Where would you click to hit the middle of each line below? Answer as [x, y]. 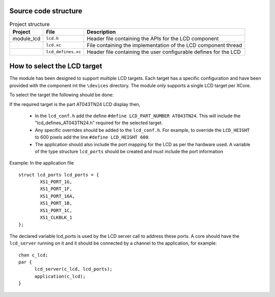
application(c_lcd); [60, 276]
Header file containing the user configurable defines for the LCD [164, 52]
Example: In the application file [42, 163]
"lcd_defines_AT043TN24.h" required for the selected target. [99, 123]
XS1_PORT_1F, [56, 189]
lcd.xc [53, 45]
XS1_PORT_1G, [56, 182]
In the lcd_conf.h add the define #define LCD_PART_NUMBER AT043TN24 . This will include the [138, 116]
